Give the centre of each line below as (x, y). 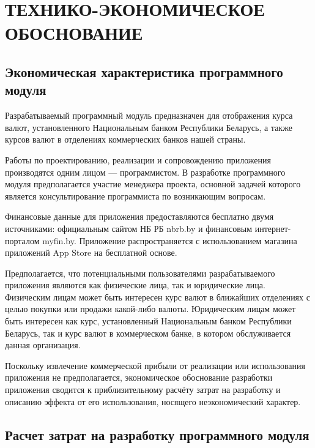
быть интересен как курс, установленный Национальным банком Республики (148, 321)
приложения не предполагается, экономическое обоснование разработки (139, 377)
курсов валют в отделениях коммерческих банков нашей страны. (125, 139)
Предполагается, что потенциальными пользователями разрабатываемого (140, 273)
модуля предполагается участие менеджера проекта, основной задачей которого (153, 184)
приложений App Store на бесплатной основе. (91, 252)
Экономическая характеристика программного (144, 71)
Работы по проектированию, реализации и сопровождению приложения (138, 159)
